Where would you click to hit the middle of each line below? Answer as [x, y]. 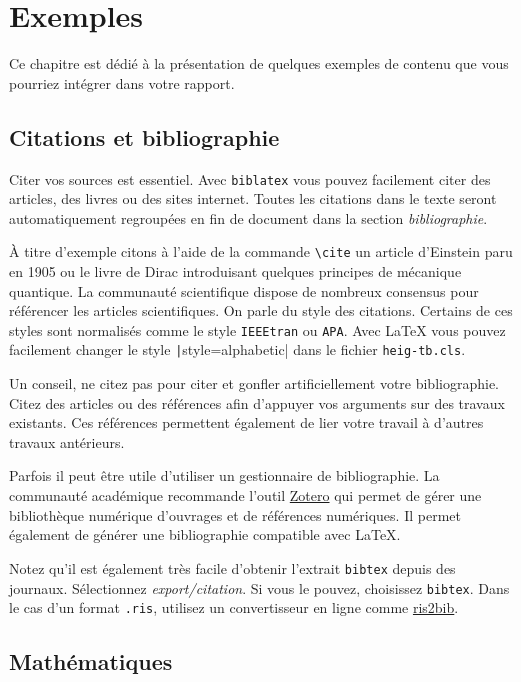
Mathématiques [91, 661]
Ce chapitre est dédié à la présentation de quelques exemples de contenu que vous [259, 63]
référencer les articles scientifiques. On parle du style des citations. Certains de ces [261, 310]
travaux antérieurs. [67, 441]
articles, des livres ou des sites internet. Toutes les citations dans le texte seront [253, 198]
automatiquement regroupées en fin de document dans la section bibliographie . [248, 217]
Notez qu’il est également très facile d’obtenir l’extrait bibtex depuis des [232, 567]
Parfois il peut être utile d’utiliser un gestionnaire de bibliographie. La [224, 475]
